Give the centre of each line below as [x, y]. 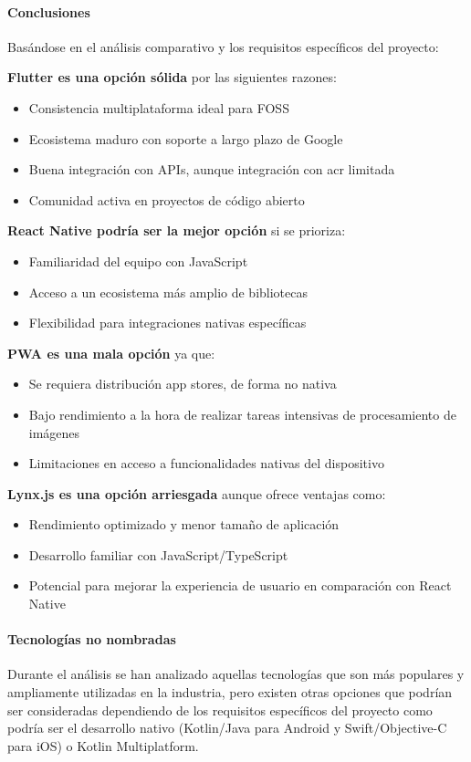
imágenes [54, 432]
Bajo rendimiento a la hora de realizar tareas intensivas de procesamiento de [242, 414]
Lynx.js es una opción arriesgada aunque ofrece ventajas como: [197, 493]
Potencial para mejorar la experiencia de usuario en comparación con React [240, 585]
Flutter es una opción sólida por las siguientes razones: [172, 77]
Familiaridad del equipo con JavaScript [138, 261]
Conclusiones [49, 11]
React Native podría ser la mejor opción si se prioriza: [177, 230]
